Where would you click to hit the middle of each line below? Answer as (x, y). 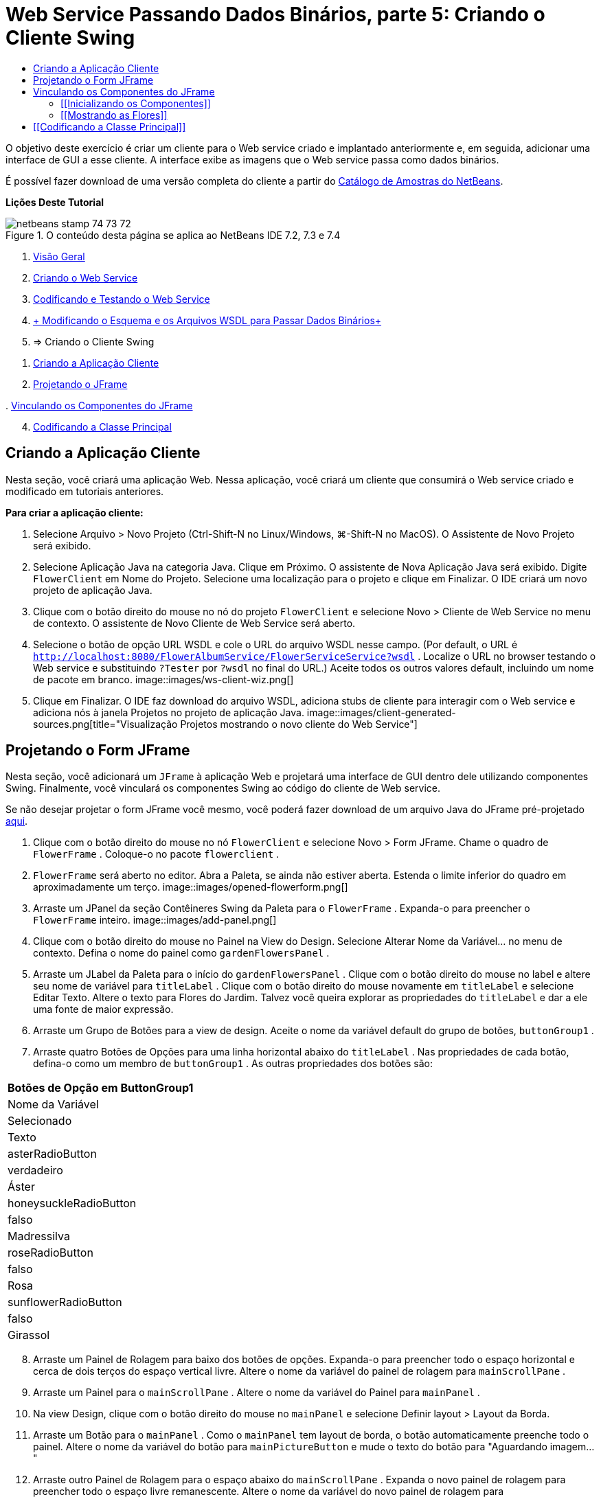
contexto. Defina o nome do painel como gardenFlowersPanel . (181, 953)
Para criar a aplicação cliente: (75, 512)
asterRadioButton (52, 1154)
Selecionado (40, 1121)
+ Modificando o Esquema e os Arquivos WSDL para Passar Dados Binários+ (207, 320)
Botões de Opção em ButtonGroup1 (101, 1088)
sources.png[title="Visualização (105, 724)
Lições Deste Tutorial (55, 202)
